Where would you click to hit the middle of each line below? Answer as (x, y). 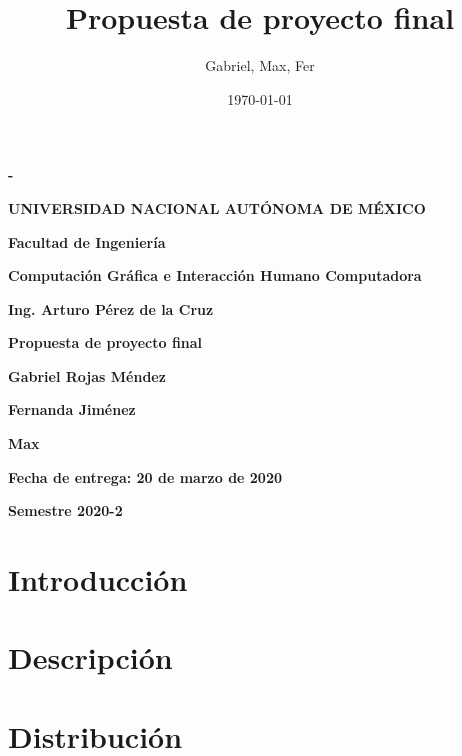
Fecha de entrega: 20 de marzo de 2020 (145, 476)
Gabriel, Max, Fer (260, 65)
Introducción (98, 579)
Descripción (90, 657)
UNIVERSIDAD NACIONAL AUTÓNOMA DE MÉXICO (217, 207)
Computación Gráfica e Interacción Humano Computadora (215, 275)
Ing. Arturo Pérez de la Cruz (111, 308)
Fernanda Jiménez (72, 409)
